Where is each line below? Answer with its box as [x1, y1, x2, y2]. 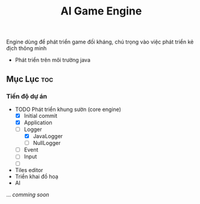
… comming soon [6, 191, 49, 199]
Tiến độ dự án [6, 92, 48, 100]
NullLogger [33, 139, 61, 147]
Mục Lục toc [6, 74, 54, 84]
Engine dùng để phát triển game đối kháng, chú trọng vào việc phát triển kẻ [6, 38, 194, 46]
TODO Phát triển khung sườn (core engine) [14, 106, 122, 113]
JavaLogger [33, 133, 63, 140]
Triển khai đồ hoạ [14, 173, 58, 180]
